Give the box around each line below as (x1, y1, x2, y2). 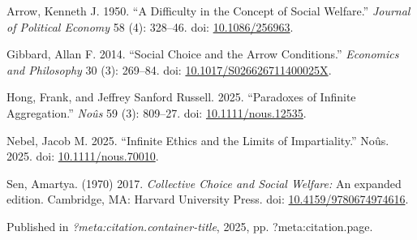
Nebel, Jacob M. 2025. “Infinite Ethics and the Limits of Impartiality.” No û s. (6, 131, 389, 148)
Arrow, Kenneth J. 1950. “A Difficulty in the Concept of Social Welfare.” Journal (6, 2, 411, 19)
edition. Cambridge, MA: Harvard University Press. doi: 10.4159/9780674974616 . (6, 191, 409, 208)
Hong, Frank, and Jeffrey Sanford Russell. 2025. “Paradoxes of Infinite (6, 88, 356, 105)
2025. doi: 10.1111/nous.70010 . (6, 148, 159, 165)
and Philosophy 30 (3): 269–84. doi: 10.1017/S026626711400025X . (6, 61, 332, 78)
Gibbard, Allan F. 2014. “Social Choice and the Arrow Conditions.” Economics (6, 45, 399, 62)
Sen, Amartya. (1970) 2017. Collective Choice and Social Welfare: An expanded (6, 174, 402, 191)
